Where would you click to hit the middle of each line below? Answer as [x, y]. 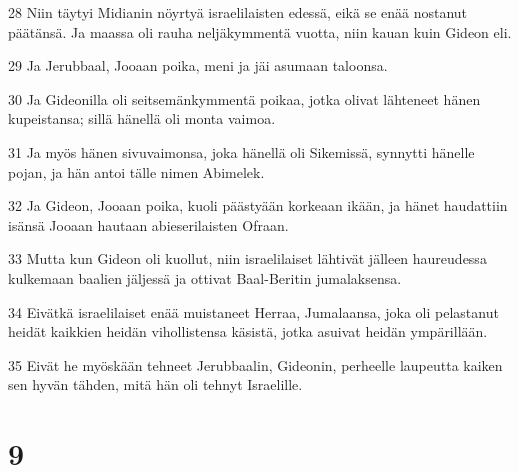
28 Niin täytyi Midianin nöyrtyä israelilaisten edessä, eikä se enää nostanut [238, 12]
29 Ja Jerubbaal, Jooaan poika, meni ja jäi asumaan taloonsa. [198, 65]
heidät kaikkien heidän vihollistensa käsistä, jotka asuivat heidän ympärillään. [248, 331]
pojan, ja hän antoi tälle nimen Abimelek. [136, 171]
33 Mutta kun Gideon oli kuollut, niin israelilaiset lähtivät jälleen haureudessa [247, 258]
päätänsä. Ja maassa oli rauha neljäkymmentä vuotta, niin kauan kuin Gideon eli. [260, 31]
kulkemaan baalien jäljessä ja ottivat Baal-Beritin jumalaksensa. [205, 277]
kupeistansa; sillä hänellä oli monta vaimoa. [142, 118]
